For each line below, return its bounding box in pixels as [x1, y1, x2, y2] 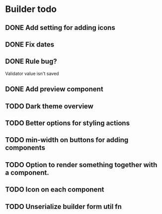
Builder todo [5, 3, 57, 15]
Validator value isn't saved [5, 70, 59, 76]
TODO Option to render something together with [5, 161, 158, 169]
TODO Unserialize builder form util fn [5, 202, 122, 211]
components [5, 144, 46, 152]
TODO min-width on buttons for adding [5, 136, 129, 144]
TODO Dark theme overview [5, 102, 93, 110]
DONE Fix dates [5, 40, 55, 48]
